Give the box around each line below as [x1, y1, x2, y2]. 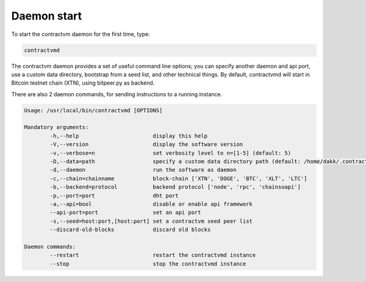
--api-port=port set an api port [49, 209, 201, 216]
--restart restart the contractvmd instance [49, 252, 256, 259]
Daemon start [11, 9, 82, 23]
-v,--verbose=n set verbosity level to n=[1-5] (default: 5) [49, 149, 292, 157]
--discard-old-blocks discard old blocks [49, 226, 211, 233]
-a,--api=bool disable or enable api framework [49, 200, 253, 207]
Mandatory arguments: [24, 124, 89, 131]
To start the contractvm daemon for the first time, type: [11, 30, 150, 38]
